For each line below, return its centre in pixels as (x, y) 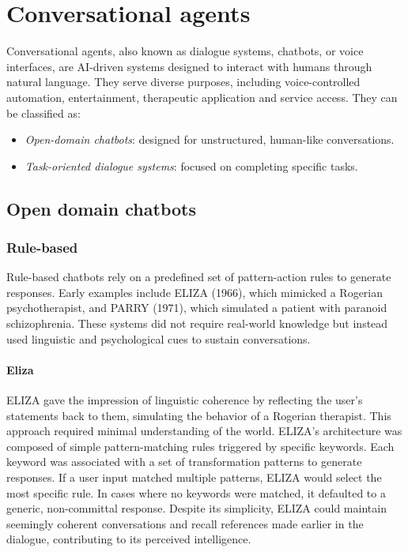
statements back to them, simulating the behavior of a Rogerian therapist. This (199, 415)
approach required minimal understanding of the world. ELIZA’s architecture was (204, 431)
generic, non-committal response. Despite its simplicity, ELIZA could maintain (196, 508)
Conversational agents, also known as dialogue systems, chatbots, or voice (185, 51)
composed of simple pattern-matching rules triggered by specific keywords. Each (200, 446)
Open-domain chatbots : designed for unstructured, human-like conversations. (210, 139)
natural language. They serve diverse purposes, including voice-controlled (183, 82)
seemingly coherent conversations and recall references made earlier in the (185, 523)
